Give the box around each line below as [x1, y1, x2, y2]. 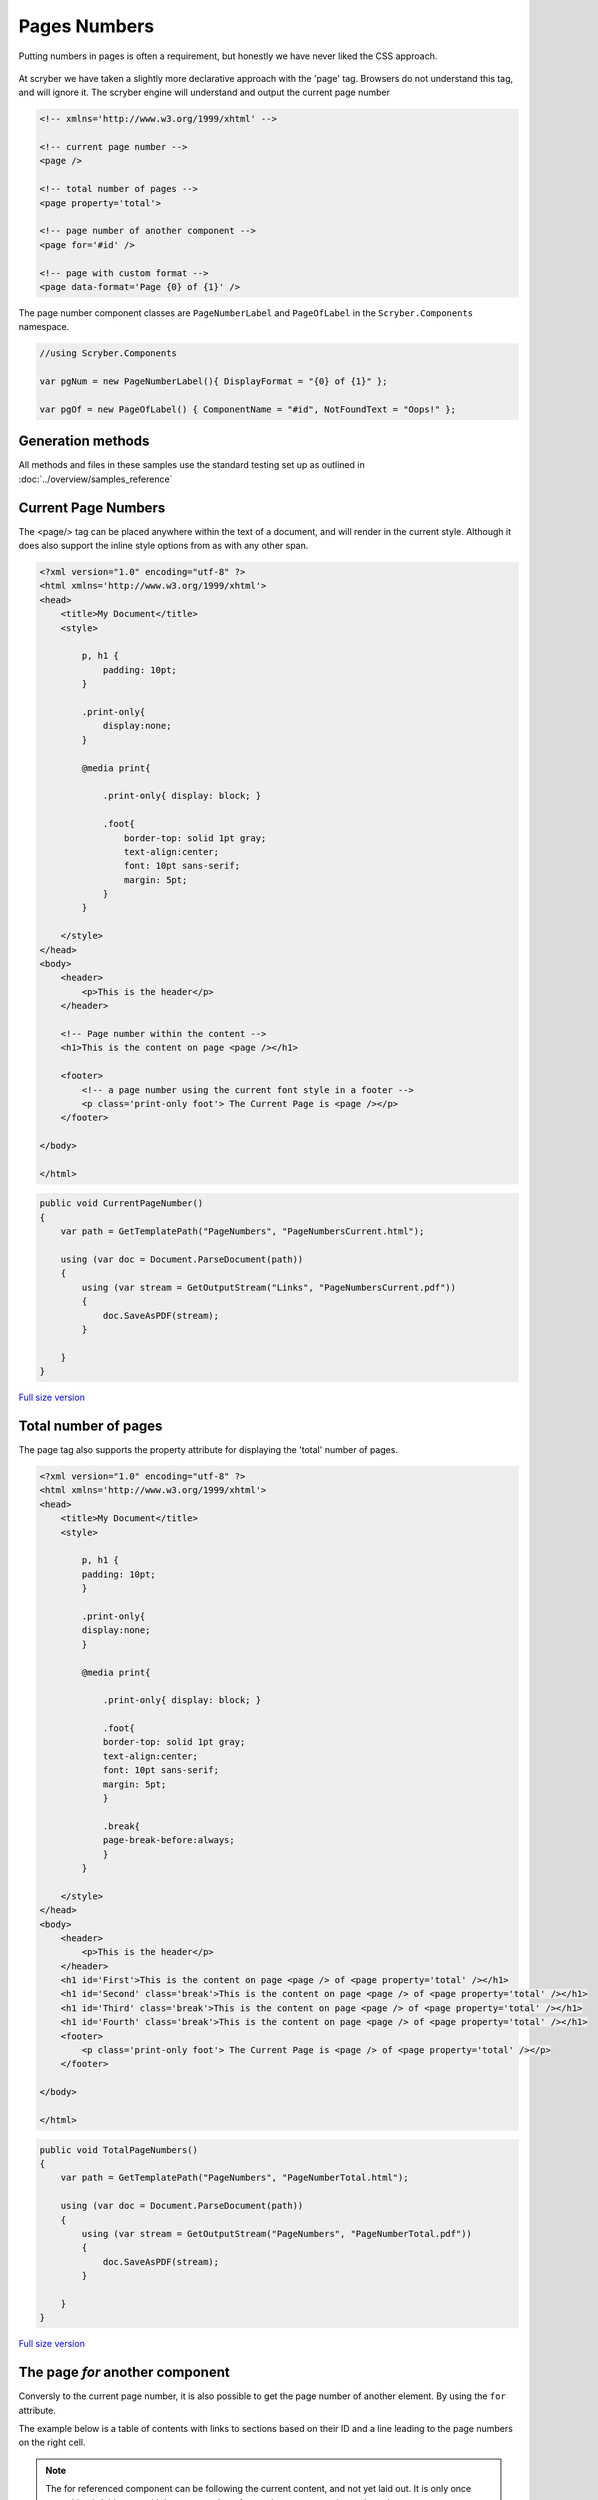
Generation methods [18, 433, 150, 450]
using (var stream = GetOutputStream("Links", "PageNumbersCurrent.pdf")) [81, 1281, 457, 1293]
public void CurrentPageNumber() [39, 1198, 204, 1209]
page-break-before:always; [102, 1835, 235, 1846]
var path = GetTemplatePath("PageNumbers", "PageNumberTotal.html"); [60, 2172, 409, 2184]
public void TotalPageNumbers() [39, 2144, 199, 2155]
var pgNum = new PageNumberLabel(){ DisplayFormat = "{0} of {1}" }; [39, 376, 388, 387]
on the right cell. [18, 2436, 86, 2449]
